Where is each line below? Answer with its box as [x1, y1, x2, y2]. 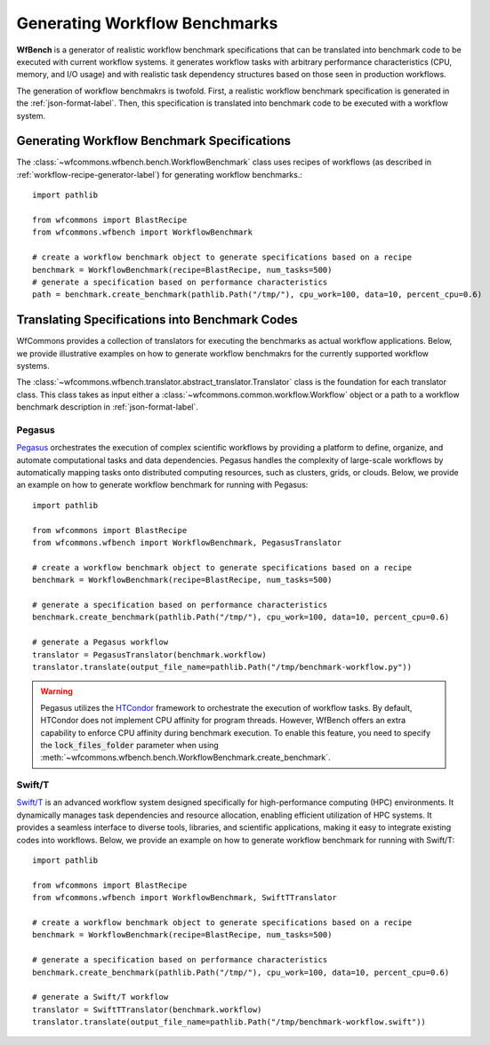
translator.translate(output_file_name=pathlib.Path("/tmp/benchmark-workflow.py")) [32, 662, 413, 672]
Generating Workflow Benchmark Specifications [16, 133, 292, 148]
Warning [40, 686, 73, 697]
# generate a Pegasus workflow [32, 637, 169, 648]
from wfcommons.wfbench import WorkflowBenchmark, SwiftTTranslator [32, 893, 337, 903]
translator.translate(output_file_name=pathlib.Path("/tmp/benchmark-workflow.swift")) [32, 1017, 427, 1027]
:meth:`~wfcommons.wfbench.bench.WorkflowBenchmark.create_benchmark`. [40, 752, 331, 763]
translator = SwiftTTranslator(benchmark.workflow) [32, 1004, 262, 1015]
